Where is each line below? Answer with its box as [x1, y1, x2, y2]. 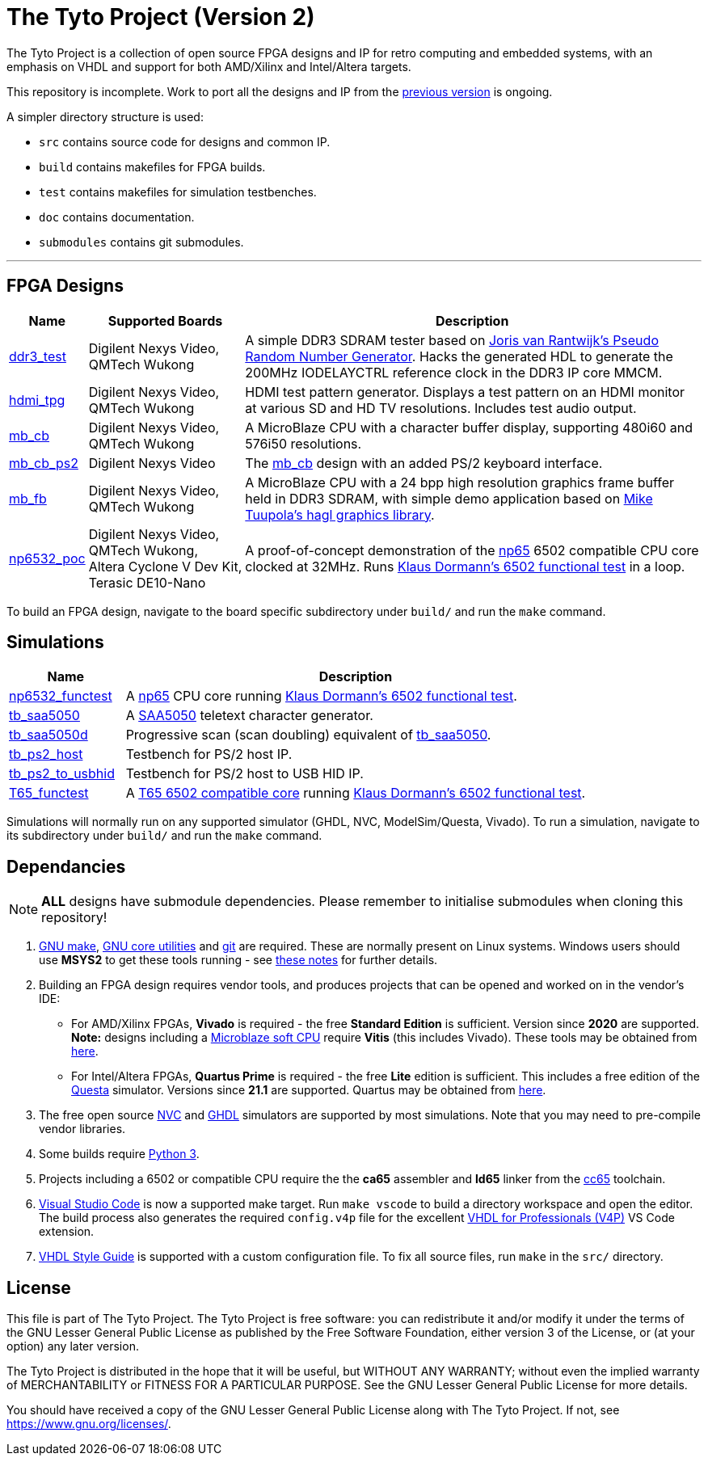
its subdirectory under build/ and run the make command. [6, 828, 322, 843]
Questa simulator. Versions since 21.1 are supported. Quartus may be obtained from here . [71, 1083, 546, 1098]
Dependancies [6, 856, 126, 877]
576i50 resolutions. [245, 435, 362, 452]
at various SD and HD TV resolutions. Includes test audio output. [245, 399, 637, 416]
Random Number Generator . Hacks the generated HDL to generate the [245, 348, 673, 364]
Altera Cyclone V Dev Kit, [88, 558, 242, 575]
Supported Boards [107, 312, 223, 329]
